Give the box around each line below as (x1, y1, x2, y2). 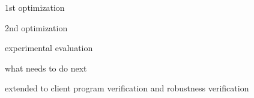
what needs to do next (5, 61, 87, 74)
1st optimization (5, 1, 65, 13)
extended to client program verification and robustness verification (5, 82, 249, 94)
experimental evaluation (5, 41, 93, 54)
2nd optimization (5, 21, 68, 34)
